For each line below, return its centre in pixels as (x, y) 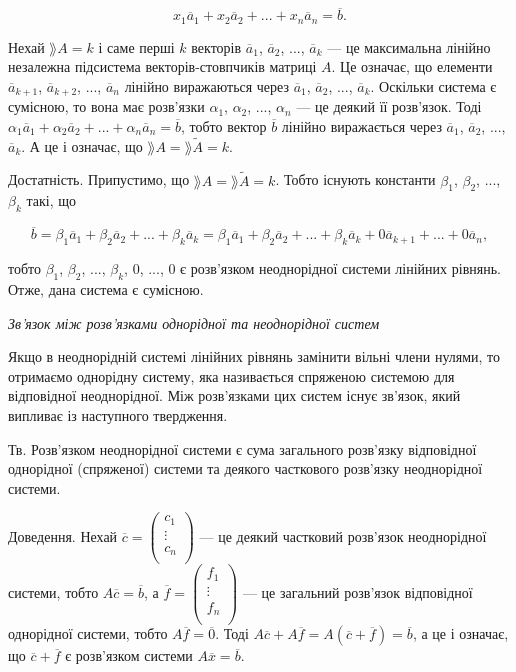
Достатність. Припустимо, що (99, 179)
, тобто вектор (223, 125)
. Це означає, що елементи (412, 66)
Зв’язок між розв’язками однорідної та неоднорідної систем (194, 322)
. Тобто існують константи (355, 179)
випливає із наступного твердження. (118, 414)
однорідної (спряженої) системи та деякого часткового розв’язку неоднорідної (245, 468)
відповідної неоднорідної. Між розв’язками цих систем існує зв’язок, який (234, 395)
